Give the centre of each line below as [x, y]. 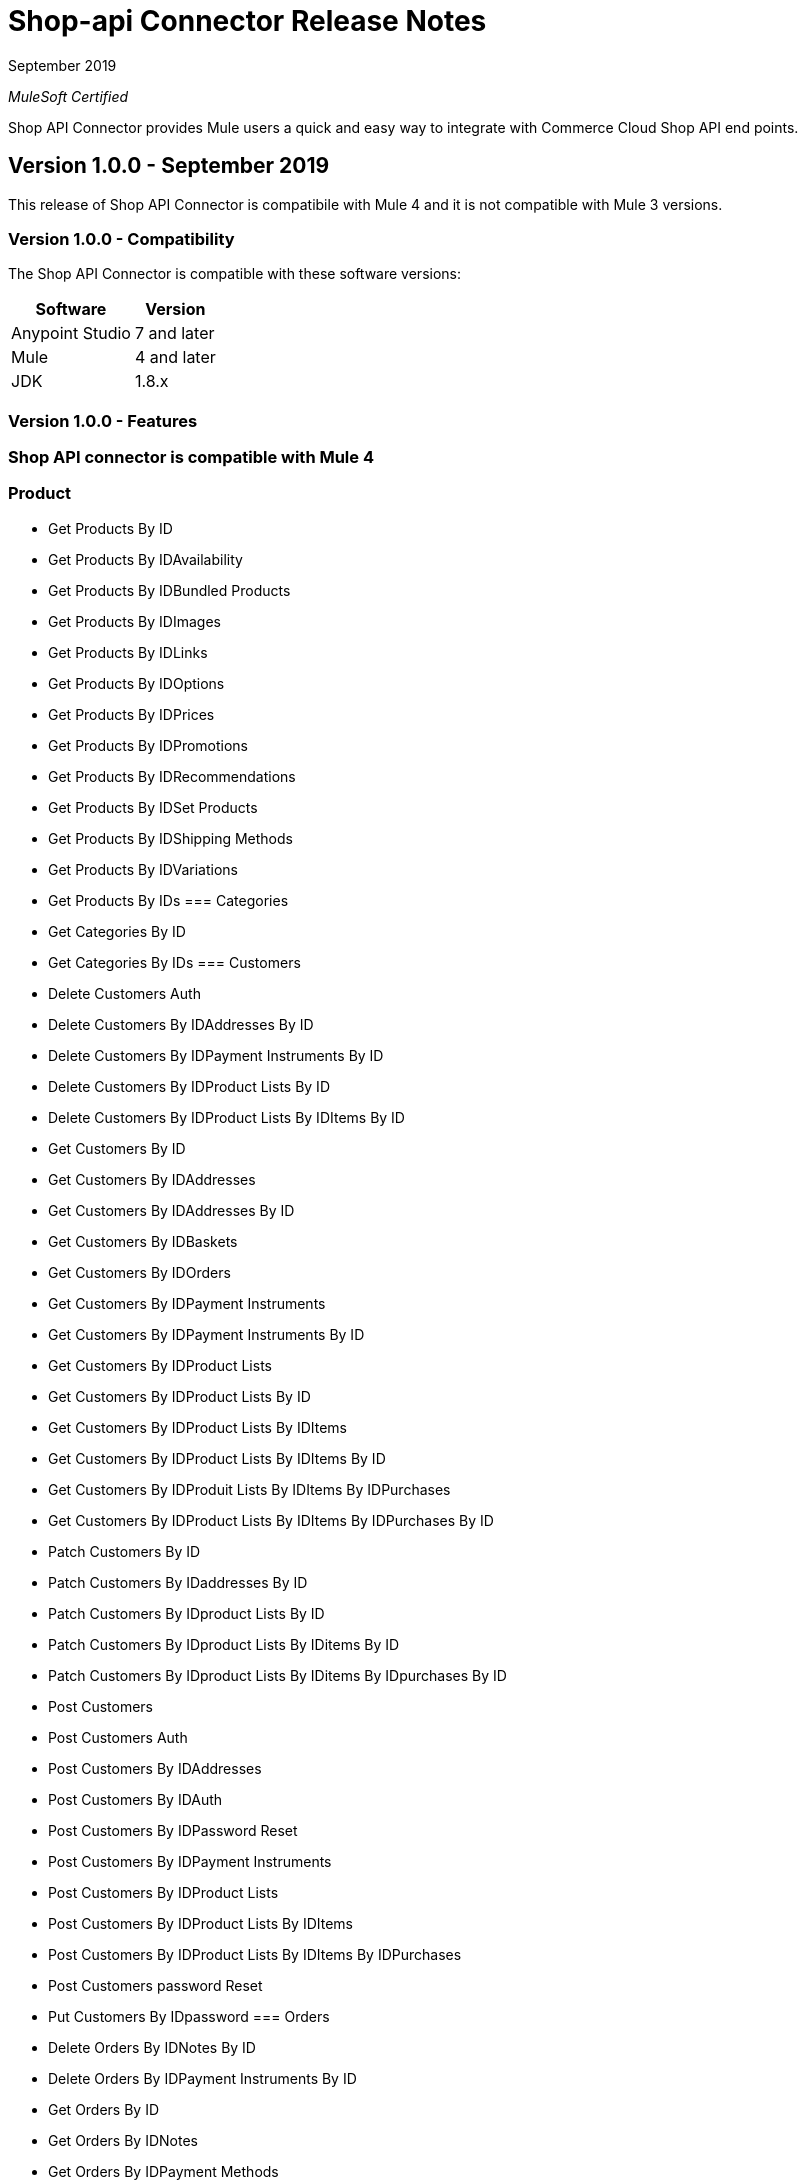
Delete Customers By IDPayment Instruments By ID [216, 1055]
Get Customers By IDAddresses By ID [171, 1210]
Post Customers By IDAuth [135, 1799]
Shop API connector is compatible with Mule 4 [191, 457]
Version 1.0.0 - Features [103, 420]
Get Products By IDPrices [131, 714]
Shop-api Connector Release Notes [247, 21]
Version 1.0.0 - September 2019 [169, 166]
